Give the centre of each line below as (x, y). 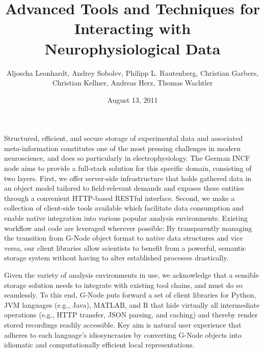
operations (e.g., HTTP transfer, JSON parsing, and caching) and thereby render (131, 315)
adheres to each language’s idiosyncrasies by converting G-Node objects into (123, 334)
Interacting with (133, 28)
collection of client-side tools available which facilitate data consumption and (124, 208)
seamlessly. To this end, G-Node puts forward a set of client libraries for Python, (130, 295)
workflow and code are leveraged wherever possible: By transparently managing (128, 228)
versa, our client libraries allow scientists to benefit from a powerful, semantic (125, 247)
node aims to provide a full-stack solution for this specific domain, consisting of (128, 168)
